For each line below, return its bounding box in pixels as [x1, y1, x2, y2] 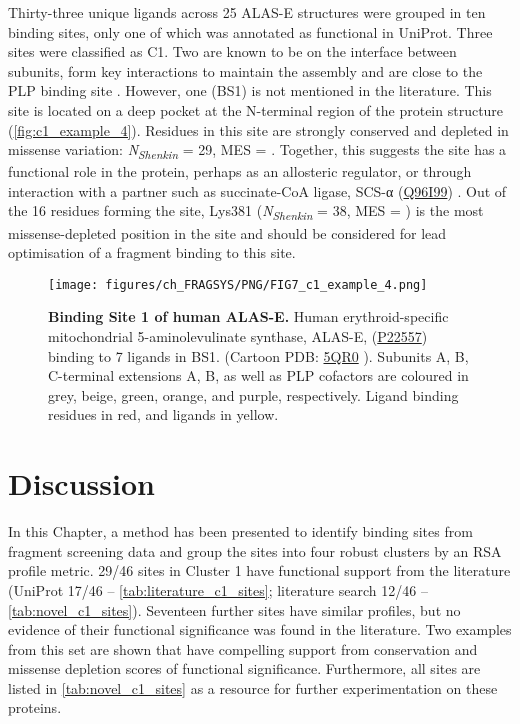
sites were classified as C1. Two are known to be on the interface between [8, 41, 457, 62]
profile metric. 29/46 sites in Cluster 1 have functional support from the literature [8, 560, 511, 581]
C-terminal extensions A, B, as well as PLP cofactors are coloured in [48, 365, 469, 386]
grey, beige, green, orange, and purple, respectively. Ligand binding [48, 384, 459, 405]
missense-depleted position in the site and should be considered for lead [8, 222, 447, 243]
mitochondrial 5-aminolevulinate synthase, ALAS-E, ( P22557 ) [48, 326, 428, 347]
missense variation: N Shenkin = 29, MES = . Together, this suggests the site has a [8, 139, 507, 162]
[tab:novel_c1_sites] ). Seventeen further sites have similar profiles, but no [8, 599, 461, 620]
